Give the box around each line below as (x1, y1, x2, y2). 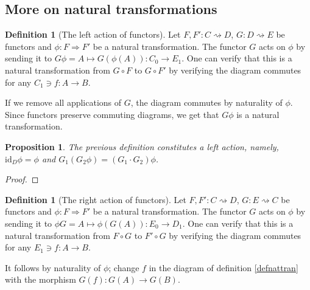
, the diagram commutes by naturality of (130, 96, 283, 109)
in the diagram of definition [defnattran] (149, 261, 298, 274)
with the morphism (5, 273, 76, 286)
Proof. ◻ (5, 173, 39, 185)
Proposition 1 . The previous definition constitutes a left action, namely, (5, 140, 279, 153)
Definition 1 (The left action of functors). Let (5, 28, 181, 41)
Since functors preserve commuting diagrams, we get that (5, 108, 219, 120)
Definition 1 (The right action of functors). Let (5, 193, 186, 205)
